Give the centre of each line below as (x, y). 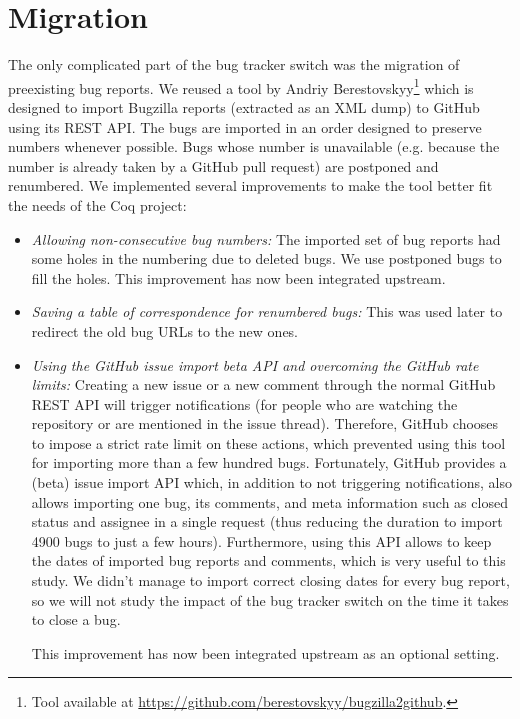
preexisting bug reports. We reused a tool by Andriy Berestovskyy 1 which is (241, 86)
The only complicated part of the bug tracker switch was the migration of (234, 64)
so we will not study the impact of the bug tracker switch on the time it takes (270, 599)
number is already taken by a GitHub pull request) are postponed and (223, 165)
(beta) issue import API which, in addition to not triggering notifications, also (271, 482)
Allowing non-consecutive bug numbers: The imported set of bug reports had (266, 238)
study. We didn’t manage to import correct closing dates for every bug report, (270, 580)
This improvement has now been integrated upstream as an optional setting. (265, 652)
